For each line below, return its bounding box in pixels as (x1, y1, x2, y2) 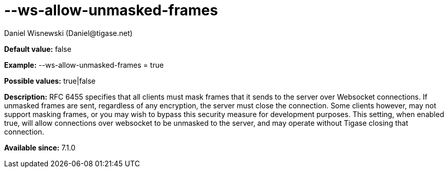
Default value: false (4, 44, 71, 53)
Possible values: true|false (4, 76, 96, 85)
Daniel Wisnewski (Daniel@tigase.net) (4, 28, 133, 37)
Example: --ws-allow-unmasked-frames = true (4, 60, 164, 69)
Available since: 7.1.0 (4, 143, 76, 152)
